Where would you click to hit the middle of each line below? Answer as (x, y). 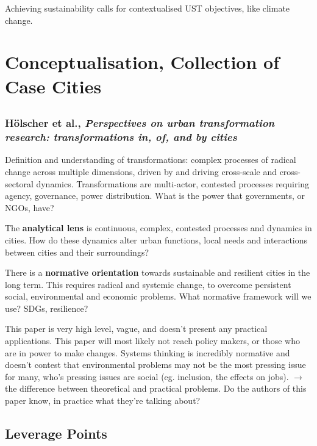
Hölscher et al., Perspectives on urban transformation (140, 123)
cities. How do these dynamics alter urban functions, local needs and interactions (156, 239)
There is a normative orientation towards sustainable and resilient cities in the (158, 272)
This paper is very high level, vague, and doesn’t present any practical (136, 329)
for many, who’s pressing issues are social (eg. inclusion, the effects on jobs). (147, 376)
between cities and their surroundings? (77, 252)
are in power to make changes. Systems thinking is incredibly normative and (148, 352)
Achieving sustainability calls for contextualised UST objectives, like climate (148, 8)
